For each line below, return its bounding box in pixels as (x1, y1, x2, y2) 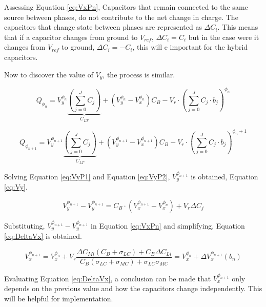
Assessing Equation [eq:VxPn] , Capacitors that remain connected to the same (4, 2, 248, 12)
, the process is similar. (103, 69, 175, 79)
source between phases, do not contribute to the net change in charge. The (4, 11, 238, 22)
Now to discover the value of (4, 69, 93, 79)
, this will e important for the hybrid (132, 42, 248, 52)
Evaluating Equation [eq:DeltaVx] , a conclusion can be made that (4, 273, 211, 283)
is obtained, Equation (191, 171, 258, 181)
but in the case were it (188, 31, 259, 42)
